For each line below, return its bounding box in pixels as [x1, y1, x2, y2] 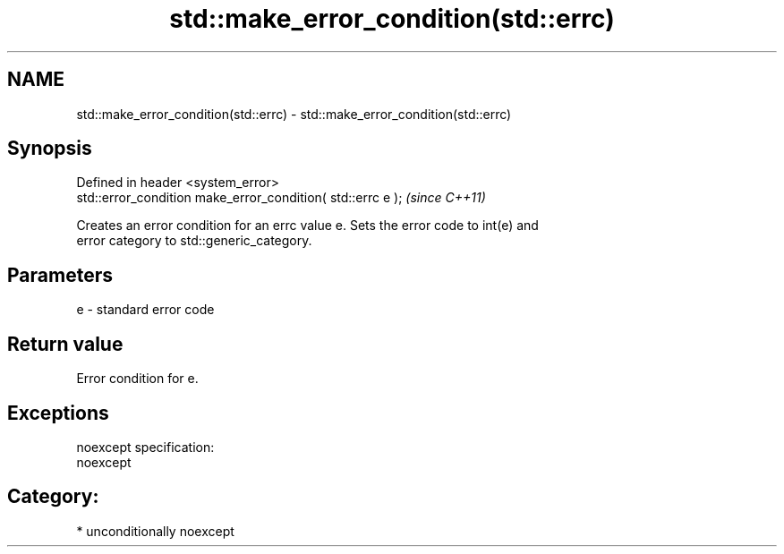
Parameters [7, 263, 113, 286]
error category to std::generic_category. [76, 233, 312, 249]
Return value [7, 332, 124, 355]
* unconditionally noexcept [76, 523, 234, 539]
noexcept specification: [76, 439, 215, 455]
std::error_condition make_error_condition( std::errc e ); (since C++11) [76, 190, 486, 206]
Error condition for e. [76, 371, 199, 387]
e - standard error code [76, 302, 215, 318]
